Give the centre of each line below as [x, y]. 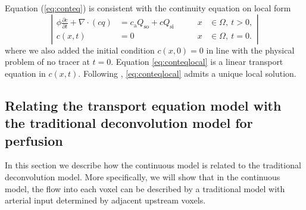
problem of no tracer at [47, 62]
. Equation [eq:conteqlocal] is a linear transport [197, 62]
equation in [25, 73]
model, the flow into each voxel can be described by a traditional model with [145, 188]
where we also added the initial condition [80, 50]
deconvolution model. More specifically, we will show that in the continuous [143, 176]
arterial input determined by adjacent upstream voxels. [105, 200]
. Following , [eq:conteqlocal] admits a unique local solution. [187, 73]
